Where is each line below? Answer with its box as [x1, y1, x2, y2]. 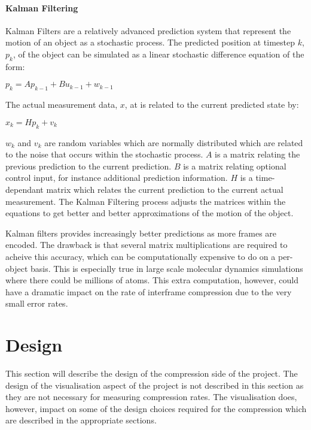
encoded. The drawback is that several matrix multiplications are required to [5, 238, 288, 251]
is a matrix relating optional [183, 159, 286, 172]
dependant [5, 183, 44, 195]
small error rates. [5, 297, 68, 310]
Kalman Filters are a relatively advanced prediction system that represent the [5, 24, 291, 37]
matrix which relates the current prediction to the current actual [46, 183, 283, 195]
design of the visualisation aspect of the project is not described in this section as [5, 378, 304, 391]
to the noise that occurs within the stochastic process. [5, 148, 203, 161]
